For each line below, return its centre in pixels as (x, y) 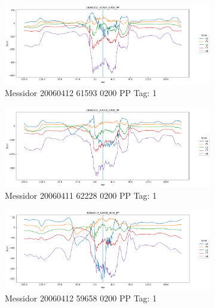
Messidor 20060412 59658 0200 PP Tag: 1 (81, 298)
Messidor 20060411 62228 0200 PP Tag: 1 (81, 195)
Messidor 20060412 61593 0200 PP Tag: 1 (81, 93)
